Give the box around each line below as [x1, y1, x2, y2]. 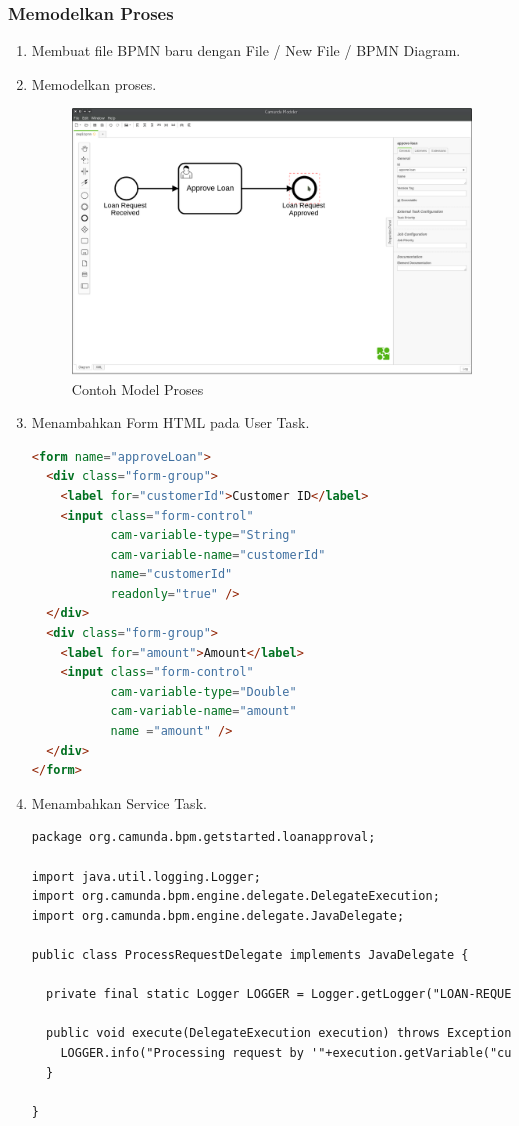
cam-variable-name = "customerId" [110, 547, 326, 562]
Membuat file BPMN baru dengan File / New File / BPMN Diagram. [31, 40, 461, 61]
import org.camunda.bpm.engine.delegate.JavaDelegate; [31, 908, 405, 923]
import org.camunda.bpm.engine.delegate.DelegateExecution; [31, 889, 440, 904]
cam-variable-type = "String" [110, 528, 297, 543]
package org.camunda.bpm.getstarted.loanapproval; [31, 830, 376, 845]
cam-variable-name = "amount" [110, 704, 297, 719]
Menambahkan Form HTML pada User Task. [31, 412, 310, 433]
